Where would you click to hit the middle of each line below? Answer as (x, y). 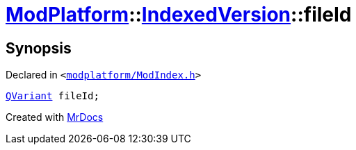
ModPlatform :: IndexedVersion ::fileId (179, 15)
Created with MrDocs (55, 117)
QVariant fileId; (52, 96)
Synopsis (39, 48)
